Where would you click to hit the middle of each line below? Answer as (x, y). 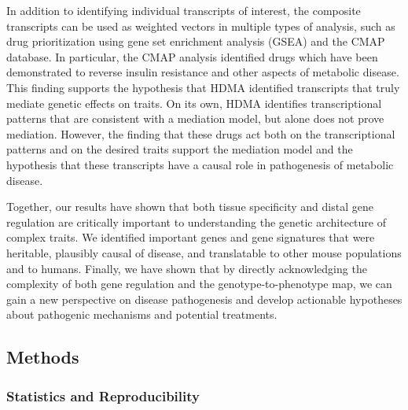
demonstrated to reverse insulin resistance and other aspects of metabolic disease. (203, 72)
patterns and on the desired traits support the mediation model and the (180, 149)
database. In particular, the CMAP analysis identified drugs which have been (192, 56)
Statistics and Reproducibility (103, 395)
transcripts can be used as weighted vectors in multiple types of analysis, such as (201, 26)
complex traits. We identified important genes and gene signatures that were (191, 237)
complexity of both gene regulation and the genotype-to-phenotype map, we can (199, 284)
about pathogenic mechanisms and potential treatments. (142, 314)
